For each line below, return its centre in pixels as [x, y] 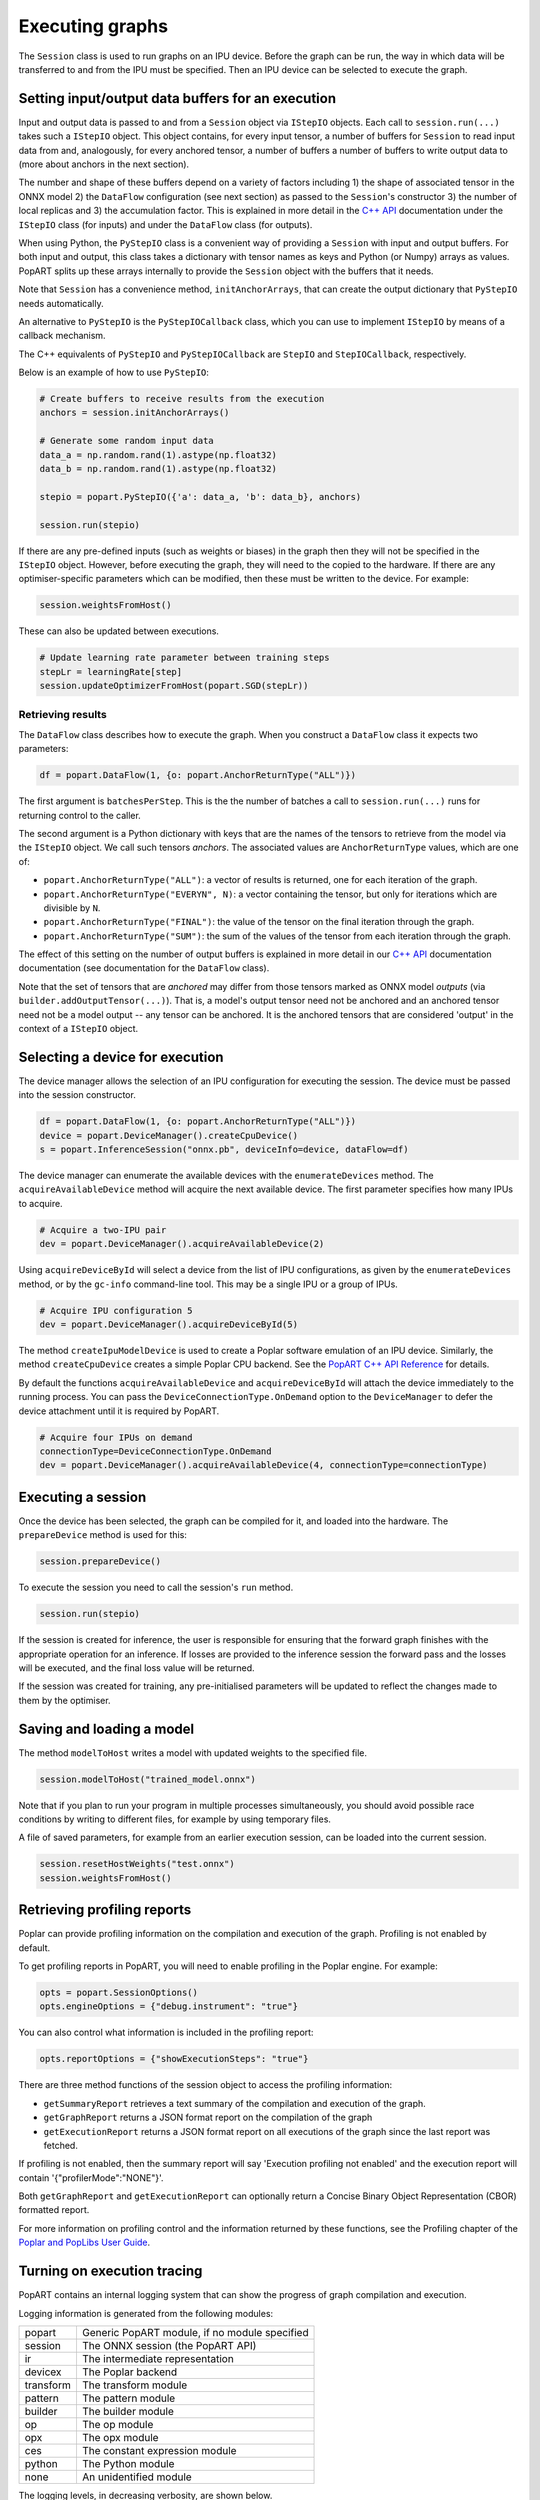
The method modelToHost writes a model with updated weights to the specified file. [193, 1752]
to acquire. [41, 1203]
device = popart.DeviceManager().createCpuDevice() [169, 1135]
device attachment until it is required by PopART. [119, 1411]
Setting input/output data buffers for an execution [177, 98]
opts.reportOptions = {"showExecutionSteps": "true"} [174, 2059]
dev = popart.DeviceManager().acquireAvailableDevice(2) [182, 1244]
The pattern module [128, 2398]
